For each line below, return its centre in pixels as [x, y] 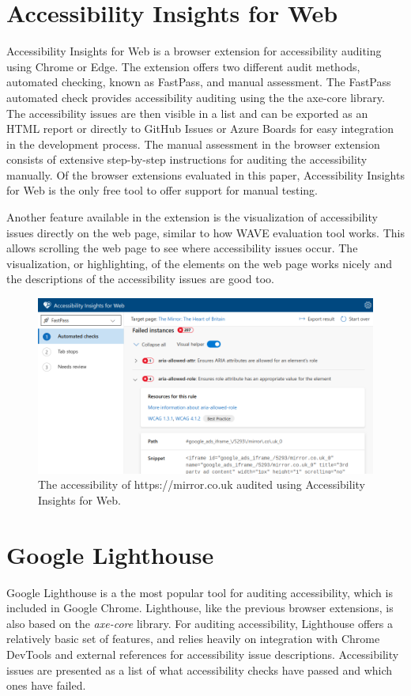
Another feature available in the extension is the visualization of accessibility [192, 217]
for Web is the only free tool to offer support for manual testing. [162, 190]
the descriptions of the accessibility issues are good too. [140, 279]
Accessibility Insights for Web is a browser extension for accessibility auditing [194, 51]
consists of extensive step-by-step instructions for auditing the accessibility [187, 159]
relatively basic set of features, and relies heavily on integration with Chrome [193, 639]
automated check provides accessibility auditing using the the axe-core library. [196, 97]
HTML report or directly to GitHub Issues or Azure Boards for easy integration [200, 129]
